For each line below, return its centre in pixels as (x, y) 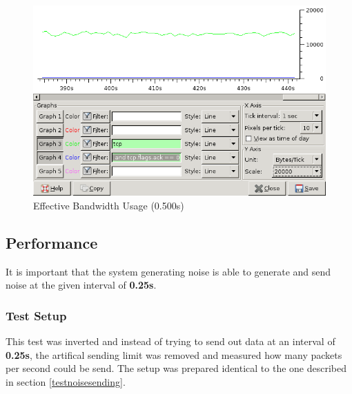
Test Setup (36, 315)
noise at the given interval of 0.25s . (81, 285)
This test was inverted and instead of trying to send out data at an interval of (170, 341)
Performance (52, 243)
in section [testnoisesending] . (66, 382)
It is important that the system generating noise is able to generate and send (168, 271)
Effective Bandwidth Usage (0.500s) (109, 206)
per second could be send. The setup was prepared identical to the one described (176, 368)
